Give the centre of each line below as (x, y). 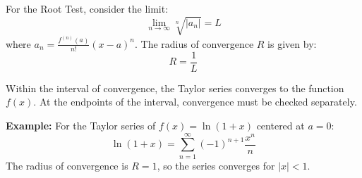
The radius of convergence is (67, 165)
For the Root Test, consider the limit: (87, 8)
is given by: (292, 43)
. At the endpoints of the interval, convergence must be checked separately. (195, 102)
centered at (280, 125)
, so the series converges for (216, 165)
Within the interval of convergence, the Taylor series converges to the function (175, 88)
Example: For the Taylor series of (81, 125)
